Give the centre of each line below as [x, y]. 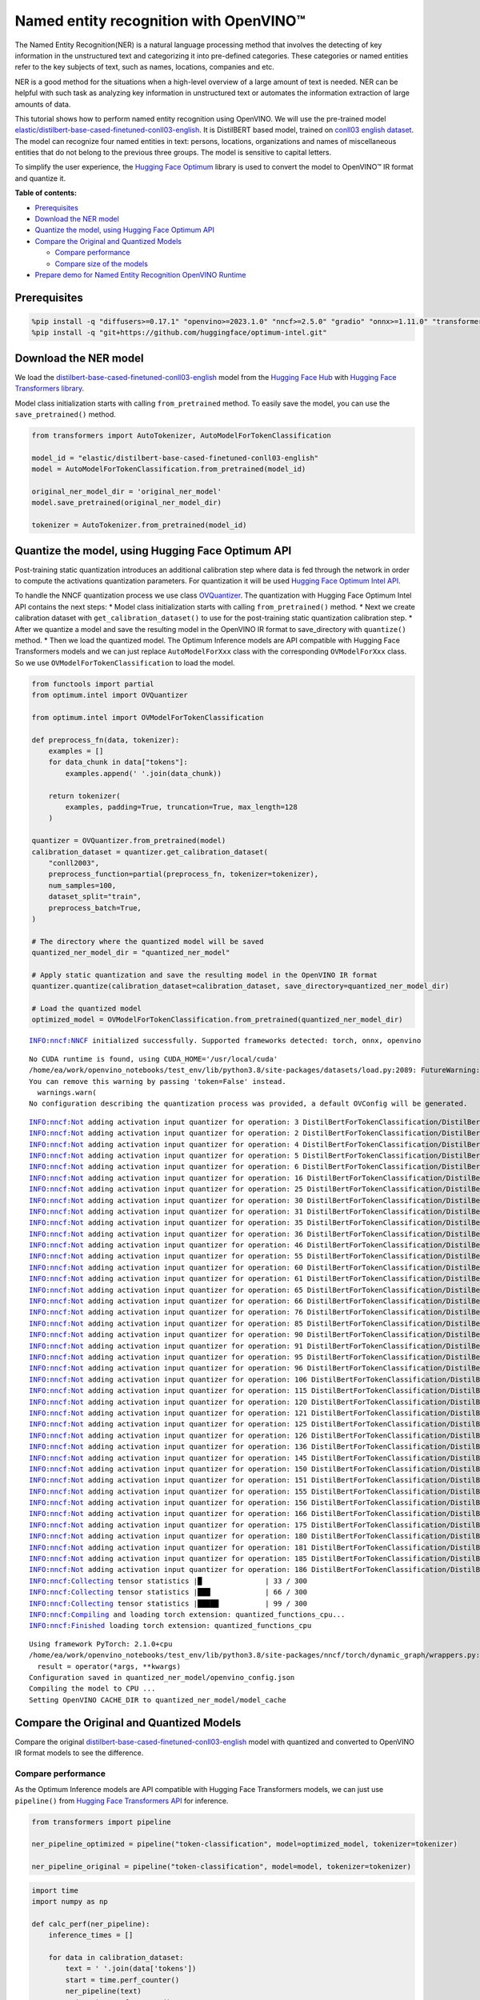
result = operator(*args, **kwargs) [109, 1666]
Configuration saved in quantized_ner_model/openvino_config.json [162, 1677]
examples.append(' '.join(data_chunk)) [143, 773]
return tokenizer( [84, 796]
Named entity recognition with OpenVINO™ [160, 21]
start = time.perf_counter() [122, 1980]
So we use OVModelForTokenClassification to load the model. [125, 662]
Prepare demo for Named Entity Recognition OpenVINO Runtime [140, 274]
